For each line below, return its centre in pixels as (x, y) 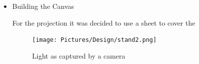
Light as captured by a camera (79, 55)
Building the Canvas (43, 6)
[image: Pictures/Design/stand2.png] (94, 40)
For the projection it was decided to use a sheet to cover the (104, 22)
